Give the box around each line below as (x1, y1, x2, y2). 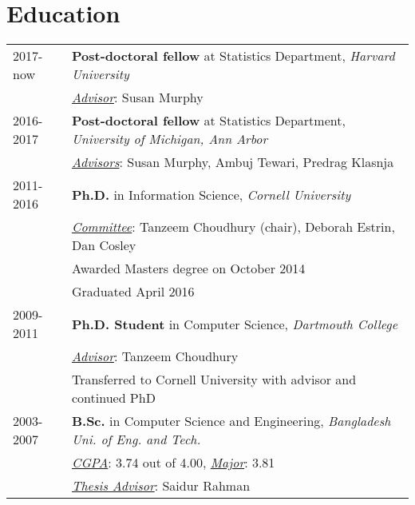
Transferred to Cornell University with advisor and (71, 370, 357, 389)
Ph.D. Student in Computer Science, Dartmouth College (71, 314, 398, 333)
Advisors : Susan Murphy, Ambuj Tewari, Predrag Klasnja (71, 153, 394, 172)
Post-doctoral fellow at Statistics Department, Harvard (71, 46, 395, 66)
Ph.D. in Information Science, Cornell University (71, 185, 351, 204)
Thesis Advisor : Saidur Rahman (71, 476, 251, 495)
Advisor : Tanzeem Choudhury (71, 347, 239, 366)
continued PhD (71, 388, 156, 408)
